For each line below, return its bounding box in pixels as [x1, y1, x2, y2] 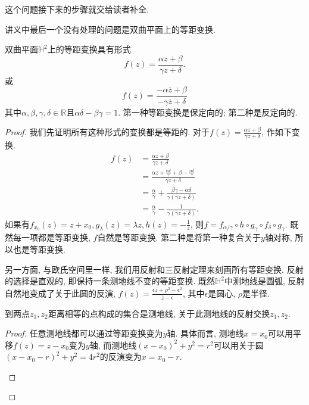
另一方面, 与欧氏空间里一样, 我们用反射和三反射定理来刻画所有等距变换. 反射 [5, 263, 304, 275]
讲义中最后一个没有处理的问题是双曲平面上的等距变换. [5, 23, 216, 35]
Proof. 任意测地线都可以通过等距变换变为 [5, 327, 163, 339]
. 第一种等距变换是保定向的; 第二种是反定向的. [118, 105, 298, 118]
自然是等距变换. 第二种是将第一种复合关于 [97, 231, 261, 244]
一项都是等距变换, [21, 231, 90, 244]
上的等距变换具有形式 [47, 43, 131, 55]
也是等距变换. [13, 243, 65, 255]
